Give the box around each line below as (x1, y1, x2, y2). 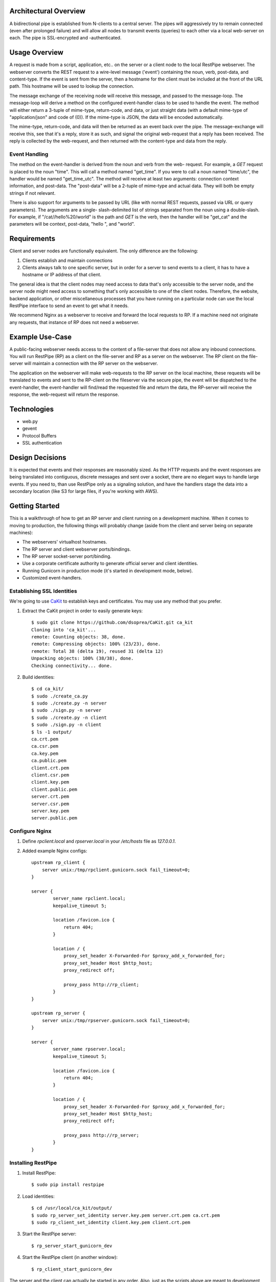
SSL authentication (22, 440, 62, 446)
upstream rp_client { (31, 859, 85, 866)
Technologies (9, 405, 54, 413)
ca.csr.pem (31, 744, 59, 749)
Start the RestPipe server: (22, 1231, 77, 1237)
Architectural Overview (9, 7, 86, 15)
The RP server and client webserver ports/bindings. (22, 546, 131, 552)
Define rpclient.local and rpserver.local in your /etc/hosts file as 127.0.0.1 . (22, 838, 176, 845)
